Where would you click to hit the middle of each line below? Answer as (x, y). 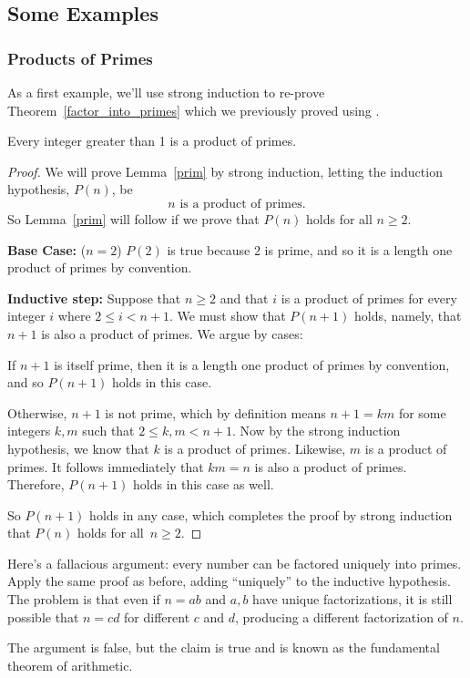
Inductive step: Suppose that (94, 298)
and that (244, 298)
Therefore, (36, 484)
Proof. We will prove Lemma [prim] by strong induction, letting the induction (225, 171)
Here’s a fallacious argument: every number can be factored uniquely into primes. (235, 563)
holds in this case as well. (204, 484)
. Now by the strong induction (316, 431)
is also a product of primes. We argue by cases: (172, 333)
